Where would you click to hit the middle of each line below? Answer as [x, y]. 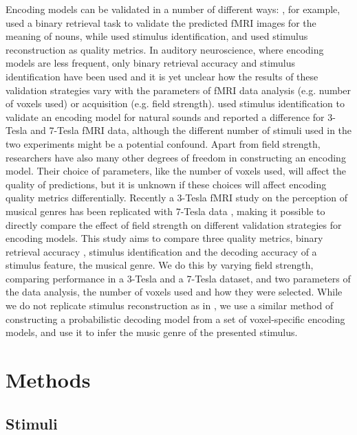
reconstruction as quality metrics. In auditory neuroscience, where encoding [165, 49]
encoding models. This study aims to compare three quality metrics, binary [164, 238]
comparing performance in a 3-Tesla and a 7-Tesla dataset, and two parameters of [178, 278]
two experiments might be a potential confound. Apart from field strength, [163, 143]
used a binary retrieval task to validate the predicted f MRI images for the [161, 22]
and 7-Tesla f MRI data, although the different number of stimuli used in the [191, 130]
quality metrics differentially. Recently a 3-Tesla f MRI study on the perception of [176, 198]
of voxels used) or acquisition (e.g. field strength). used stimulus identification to [175, 103]
